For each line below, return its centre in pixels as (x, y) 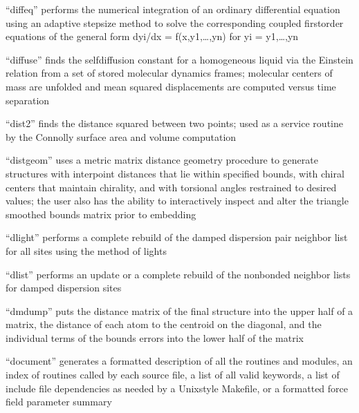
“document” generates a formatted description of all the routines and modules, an (179, 361)
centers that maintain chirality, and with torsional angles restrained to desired (171, 187)
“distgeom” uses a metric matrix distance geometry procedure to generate (162, 160)
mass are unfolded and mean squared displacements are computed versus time (171, 86)
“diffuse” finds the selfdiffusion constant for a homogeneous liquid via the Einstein (179, 59)
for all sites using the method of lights (86, 250)
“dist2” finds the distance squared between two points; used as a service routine (174, 123)
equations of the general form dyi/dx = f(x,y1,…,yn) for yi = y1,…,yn (152, 36)
